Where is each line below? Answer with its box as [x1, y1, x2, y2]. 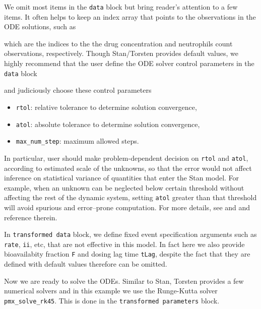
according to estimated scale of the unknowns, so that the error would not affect [4, 162, 252, 173]
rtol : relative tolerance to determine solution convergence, [16, 101, 197, 112]
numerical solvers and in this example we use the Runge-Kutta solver [4, 285, 218, 296]
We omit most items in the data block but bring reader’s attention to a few [4, 2, 238, 12]
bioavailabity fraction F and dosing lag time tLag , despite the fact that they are [4, 249, 250, 259]
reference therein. [4, 212, 57, 222]
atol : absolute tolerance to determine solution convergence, [16, 118, 200, 129]
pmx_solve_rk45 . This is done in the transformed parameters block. [4, 295, 220, 305]
